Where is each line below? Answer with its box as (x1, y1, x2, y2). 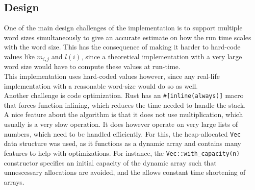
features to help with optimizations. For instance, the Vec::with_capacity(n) (4, 147, 240, 158)
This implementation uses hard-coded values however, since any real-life (4, 71, 220, 81)
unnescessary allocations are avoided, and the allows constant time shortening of (4, 167, 246, 177)
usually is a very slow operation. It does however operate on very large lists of (4, 119, 238, 129)
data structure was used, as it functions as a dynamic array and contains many (4, 138, 241, 148)
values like (4, 51, 35, 61)
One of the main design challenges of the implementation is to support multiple (4, 23, 243, 33)
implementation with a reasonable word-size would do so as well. (4, 80, 198, 91)
